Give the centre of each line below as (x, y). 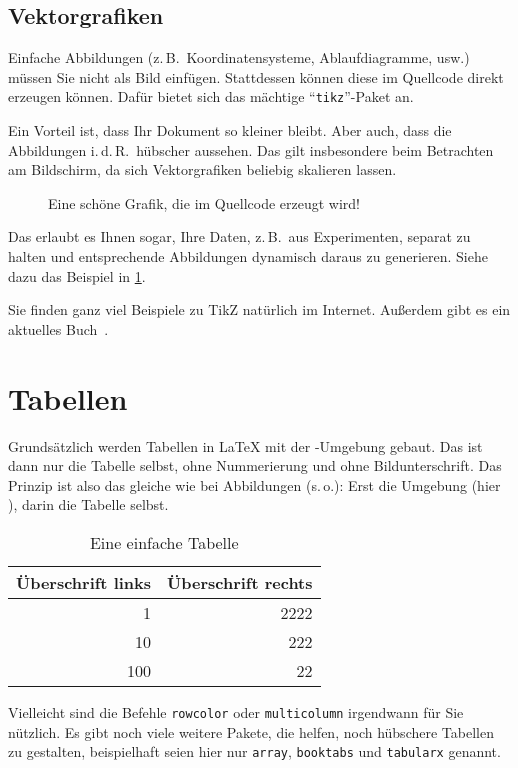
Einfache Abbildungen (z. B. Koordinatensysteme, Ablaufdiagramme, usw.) (239, 57)
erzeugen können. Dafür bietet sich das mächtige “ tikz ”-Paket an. (211, 96)
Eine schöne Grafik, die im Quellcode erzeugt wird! (204, 202)
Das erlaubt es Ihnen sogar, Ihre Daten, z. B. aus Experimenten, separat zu (239, 236)
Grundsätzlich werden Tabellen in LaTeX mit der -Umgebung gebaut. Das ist (245, 445)
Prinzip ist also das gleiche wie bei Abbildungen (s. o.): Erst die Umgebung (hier (254, 484)
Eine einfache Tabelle (164, 542)
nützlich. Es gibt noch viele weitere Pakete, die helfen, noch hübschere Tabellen (251, 731)
